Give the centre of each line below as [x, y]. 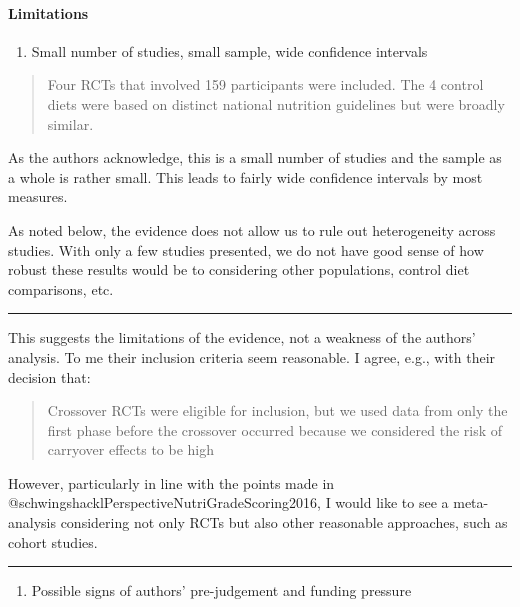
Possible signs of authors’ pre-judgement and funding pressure [221, 590]
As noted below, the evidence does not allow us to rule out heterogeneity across [252, 229]
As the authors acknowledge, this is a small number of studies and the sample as [255, 157]
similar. [70, 123]
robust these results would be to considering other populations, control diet [239, 269]
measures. [38, 196]
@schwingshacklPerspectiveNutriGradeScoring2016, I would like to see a [228, 502]
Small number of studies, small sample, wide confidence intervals [229, 50]
